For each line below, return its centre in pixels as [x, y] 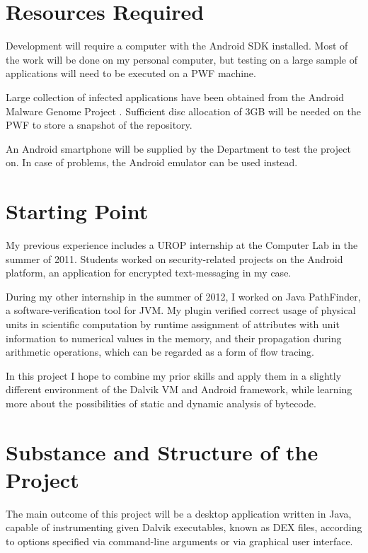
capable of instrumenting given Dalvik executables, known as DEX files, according [184, 527]
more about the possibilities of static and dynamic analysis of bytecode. [161, 403]
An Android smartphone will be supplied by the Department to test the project [178, 148]
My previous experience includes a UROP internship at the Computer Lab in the [182, 245]
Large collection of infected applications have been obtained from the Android [175, 97]
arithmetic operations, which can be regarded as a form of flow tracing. [160, 352]
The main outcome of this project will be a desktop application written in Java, [179, 513]
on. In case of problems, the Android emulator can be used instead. [152, 162]
